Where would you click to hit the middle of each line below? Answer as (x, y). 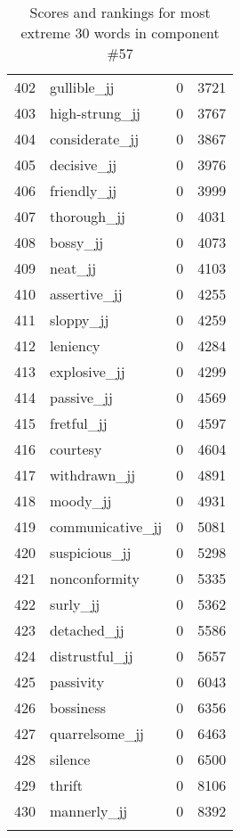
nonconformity (95, 578)
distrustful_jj (92, 656)
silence (70, 759)
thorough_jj (88, 216)
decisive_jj (84, 164)
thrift (66, 785)
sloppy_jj (80, 320)
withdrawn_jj (93, 475)
